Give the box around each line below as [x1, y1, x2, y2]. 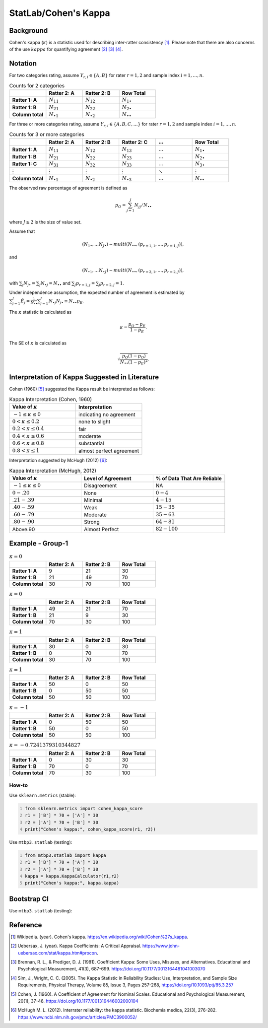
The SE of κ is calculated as [9, 340, 67, 346]
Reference [9, 921, 42, 929]
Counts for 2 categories [9, 82, 65, 89]
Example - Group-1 [9, 539, 68, 548]
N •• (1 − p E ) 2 [120, 358, 148, 366]
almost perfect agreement [78, 447, 139, 454]
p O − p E [128, 321, 146, 328]
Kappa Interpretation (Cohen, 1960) [9, 396, 92, 403]
